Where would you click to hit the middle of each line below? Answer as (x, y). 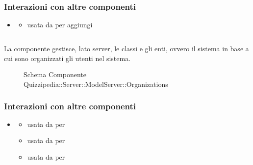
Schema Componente (55, 74)
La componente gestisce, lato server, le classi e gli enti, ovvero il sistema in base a (126, 49)
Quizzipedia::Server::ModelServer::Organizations (96, 84)
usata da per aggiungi (60, 25)
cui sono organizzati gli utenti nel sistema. (67, 58)
